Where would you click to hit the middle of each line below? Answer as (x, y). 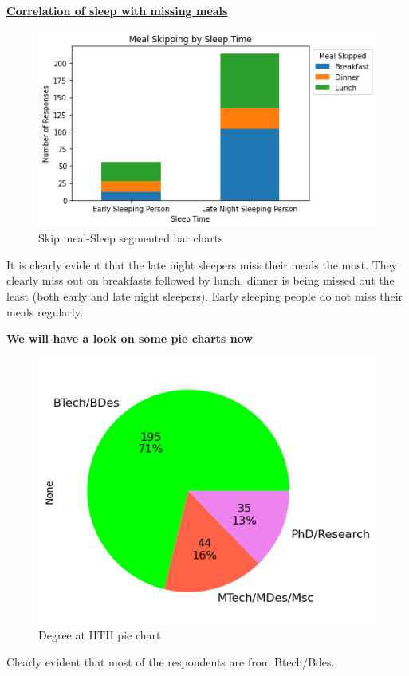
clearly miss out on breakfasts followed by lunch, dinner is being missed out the (201, 280)
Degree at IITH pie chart (100, 635)
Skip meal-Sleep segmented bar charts (131, 238)
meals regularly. (45, 311)
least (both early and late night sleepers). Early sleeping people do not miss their (205, 296)
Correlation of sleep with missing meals (117, 10)
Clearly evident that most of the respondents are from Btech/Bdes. (171, 661)
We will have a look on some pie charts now (130, 338)
